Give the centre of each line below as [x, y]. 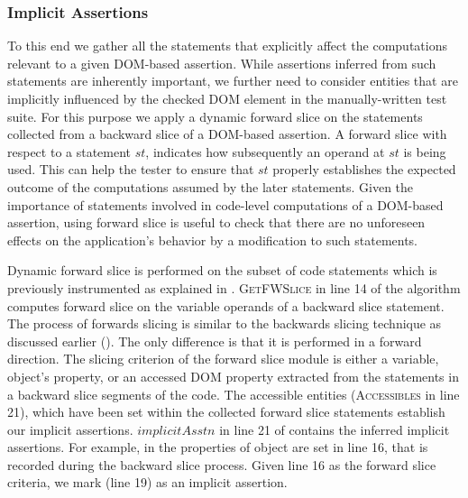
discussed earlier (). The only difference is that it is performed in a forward [215, 341]
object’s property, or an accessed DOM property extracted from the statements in [233, 376]
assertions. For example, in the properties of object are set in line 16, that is [218, 447]
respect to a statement [69, 151]
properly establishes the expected [364, 169]
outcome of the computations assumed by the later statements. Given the [211, 186]
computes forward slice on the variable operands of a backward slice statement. [226, 305]
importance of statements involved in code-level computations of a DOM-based [225, 204]
